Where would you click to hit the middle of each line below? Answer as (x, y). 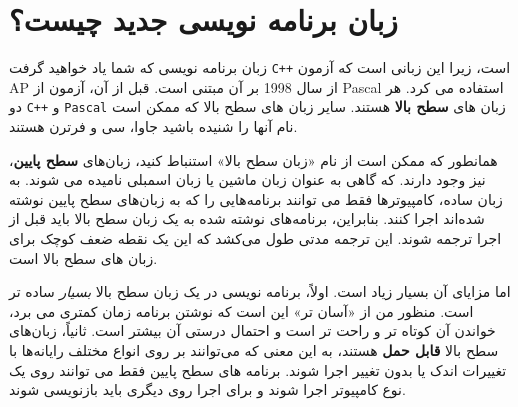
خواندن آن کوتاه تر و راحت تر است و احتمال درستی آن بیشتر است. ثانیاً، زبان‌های (252, 330)
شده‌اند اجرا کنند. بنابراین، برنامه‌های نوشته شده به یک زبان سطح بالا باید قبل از (247, 218)
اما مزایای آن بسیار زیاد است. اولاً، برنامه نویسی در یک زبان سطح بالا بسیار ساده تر (260, 291)
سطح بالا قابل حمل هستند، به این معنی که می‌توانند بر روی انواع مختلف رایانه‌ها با (254, 349)
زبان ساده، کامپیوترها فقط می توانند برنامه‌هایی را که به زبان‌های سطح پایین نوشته (256, 198)
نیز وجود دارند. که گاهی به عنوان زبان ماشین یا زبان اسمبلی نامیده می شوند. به (247, 179)
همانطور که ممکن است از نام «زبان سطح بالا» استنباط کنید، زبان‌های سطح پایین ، (253, 159)
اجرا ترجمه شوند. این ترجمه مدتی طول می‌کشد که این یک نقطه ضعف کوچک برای (255, 238)
